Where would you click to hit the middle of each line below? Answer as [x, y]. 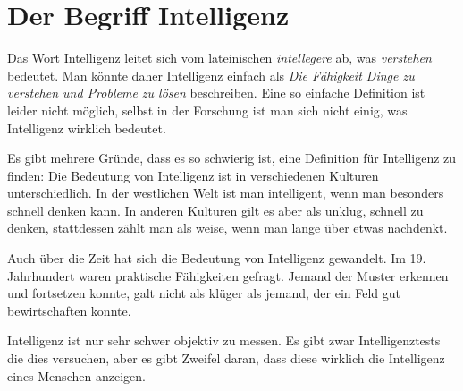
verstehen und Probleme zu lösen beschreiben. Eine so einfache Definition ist [216, 93]
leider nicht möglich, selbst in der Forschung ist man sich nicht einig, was [207, 110]
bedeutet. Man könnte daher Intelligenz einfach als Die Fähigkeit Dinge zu [211, 75]
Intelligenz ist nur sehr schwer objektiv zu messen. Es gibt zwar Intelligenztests [224, 340]
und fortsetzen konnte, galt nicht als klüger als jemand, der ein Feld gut [204, 293]
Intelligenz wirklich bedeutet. [87, 127]
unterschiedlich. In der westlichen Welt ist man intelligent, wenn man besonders [226, 193]
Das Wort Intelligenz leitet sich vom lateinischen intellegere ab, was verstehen [219, 58]
